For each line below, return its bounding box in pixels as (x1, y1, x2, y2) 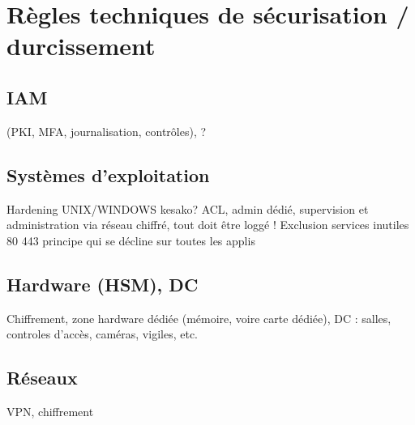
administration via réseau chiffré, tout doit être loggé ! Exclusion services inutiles (6, 216, 409, 233)
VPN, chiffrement (6, 402, 94, 419)
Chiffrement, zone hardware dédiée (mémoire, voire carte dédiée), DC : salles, (6, 309, 391, 326)
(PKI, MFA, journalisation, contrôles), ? (6, 122, 207, 139)
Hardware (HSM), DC (6, 271, 199, 296)
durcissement (6, 29, 156, 62)
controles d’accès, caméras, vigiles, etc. (6, 325, 198, 342)
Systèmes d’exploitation (6, 162, 210, 187)
